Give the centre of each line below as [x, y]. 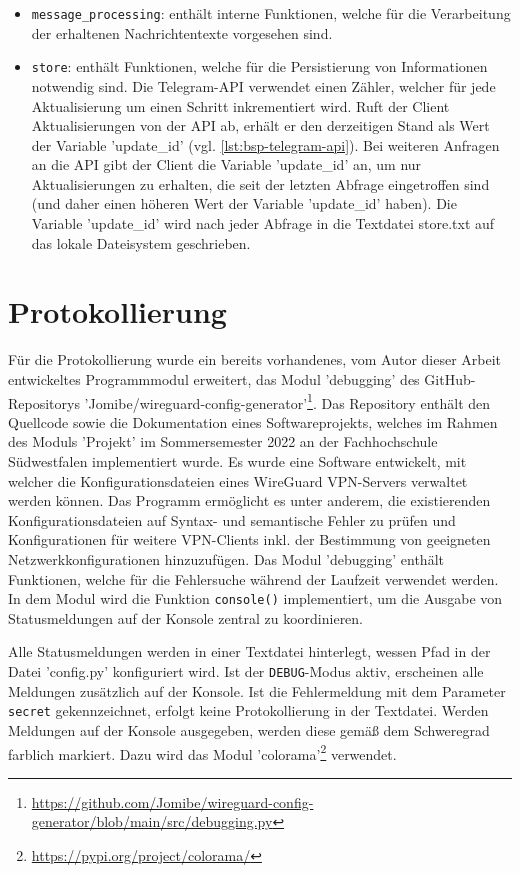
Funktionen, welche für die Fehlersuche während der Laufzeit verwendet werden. [253, 578]
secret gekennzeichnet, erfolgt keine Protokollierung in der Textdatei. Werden [248, 710]
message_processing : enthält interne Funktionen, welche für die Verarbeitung [271, 13]
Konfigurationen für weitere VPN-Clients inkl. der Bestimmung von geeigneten [249, 539]
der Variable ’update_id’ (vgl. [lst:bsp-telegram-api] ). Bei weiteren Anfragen [265, 144]
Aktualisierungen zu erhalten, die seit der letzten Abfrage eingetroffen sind [260, 183]
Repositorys [44, 402]
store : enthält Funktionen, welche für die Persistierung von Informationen [259, 66]
